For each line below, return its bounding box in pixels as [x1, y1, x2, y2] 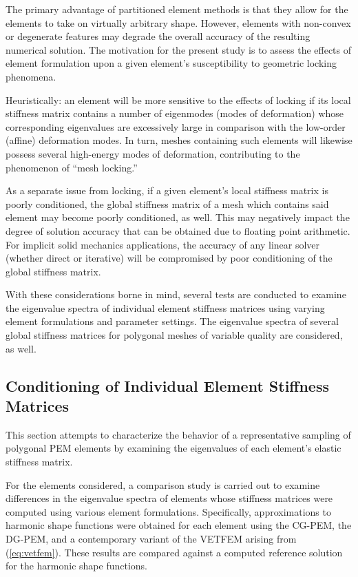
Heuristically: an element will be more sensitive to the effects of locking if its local [6, 92, 351, 107]
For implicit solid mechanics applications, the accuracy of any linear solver [6, 237, 320, 251]
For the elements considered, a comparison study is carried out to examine [6, 477, 320, 492]
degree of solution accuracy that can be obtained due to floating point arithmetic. [6, 223, 350, 238]
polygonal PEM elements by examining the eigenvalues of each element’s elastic [6, 441, 341, 455]
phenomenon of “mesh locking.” [6, 160, 138, 174]
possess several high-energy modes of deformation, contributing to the [6, 146, 300, 160]
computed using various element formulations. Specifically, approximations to [6, 504, 331, 518]
